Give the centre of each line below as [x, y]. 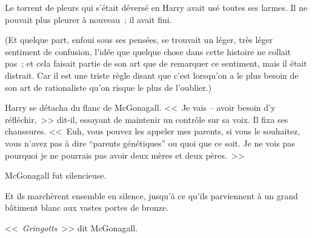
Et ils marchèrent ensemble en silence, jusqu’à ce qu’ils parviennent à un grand [151, 195]
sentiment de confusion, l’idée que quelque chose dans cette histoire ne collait [148, 51]
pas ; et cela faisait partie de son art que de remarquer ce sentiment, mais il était [156, 63]
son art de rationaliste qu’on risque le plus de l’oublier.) [108, 87]
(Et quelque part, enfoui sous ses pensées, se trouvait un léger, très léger [139, 40]
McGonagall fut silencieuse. [56, 175]
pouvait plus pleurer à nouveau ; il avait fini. [88, 19]
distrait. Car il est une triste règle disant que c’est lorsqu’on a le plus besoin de [152, 75]
